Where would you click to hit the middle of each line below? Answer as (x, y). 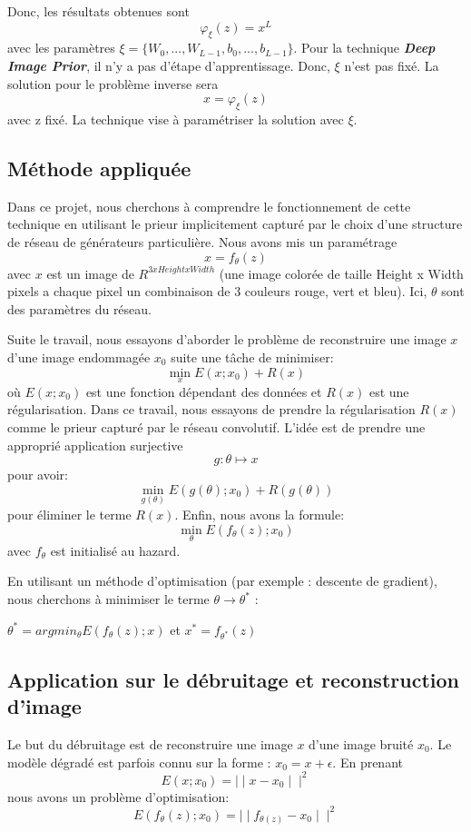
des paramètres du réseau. (79, 308)
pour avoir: (38, 475)
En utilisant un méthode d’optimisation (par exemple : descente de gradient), (222, 581)
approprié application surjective (95, 445)
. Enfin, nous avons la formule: (260, 514)
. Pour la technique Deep (364, 48)
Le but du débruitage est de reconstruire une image (150, 743)
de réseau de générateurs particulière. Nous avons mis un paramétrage (202, 242)
